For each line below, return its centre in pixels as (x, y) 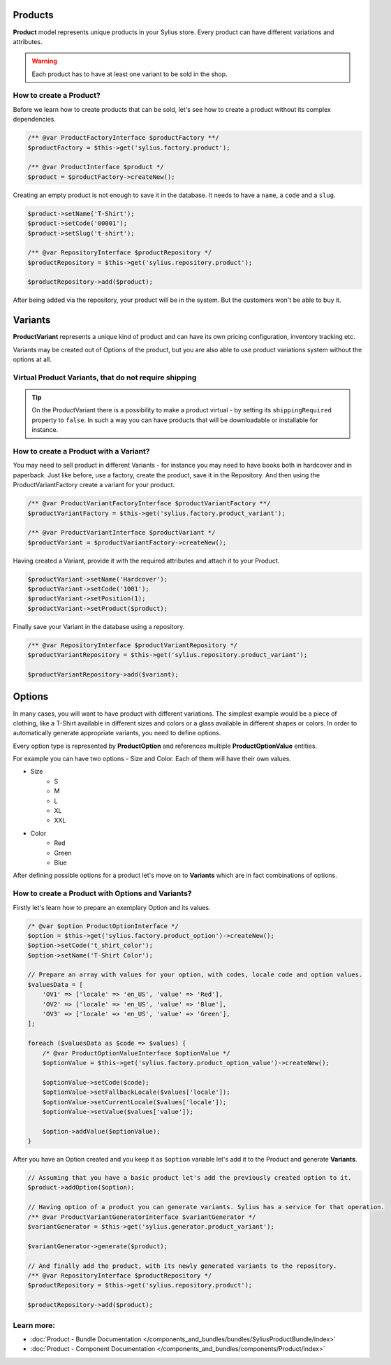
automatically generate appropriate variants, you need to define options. (117, 733)
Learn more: (34, 1325)
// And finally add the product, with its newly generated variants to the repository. (182, 1266)
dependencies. (34, 120)
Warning (44, 61)
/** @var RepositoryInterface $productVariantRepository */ (133, 645)
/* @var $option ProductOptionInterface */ (103, 926)
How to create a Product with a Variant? (81, 452)
